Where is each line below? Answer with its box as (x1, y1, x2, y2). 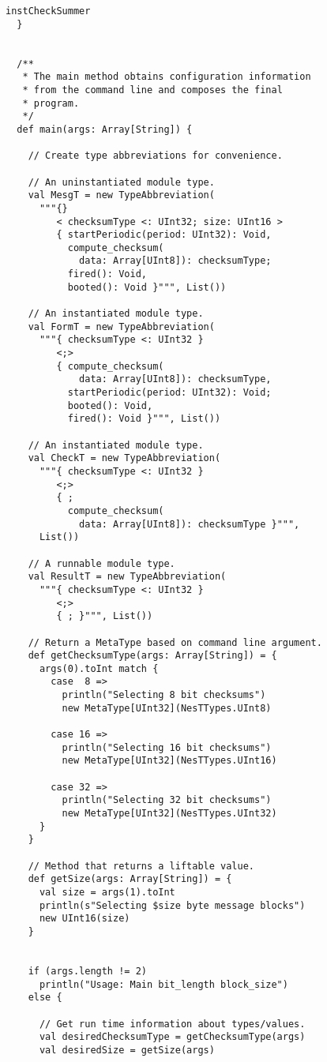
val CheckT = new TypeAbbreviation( (28, 452, 221, 464)
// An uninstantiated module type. (28, 176, 215, 188)
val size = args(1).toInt (39, 886, 175, 898)
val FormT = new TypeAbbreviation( (28, 321, 215, 332)
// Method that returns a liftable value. (28, 860, 254, 872)
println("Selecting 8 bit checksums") (62, 689, 266, 701)
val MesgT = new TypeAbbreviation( (28, 190, 215, 201)
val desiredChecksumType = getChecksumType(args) (39, 1031, 306, 1043)
